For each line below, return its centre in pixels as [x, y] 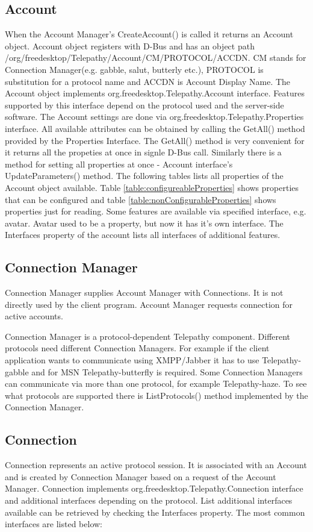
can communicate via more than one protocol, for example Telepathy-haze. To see [156, 383]
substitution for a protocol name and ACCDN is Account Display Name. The [148, 81]
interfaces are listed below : [54, 524]
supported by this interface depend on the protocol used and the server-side [144, 105]
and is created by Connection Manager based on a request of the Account [141, 476]
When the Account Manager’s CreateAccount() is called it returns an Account [149, 34]
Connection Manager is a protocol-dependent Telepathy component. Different [148, 336]
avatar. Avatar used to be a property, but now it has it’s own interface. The [144, 223]
